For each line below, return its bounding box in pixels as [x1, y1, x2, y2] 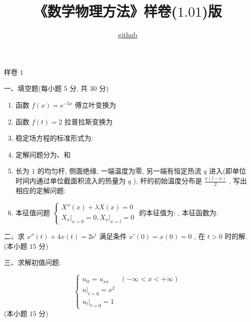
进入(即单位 [209, 166, 246, 176]
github [118, 29, 138, 40]
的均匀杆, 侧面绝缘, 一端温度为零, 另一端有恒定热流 [37, 166, 201, 176]
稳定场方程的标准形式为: [15, 133, 93, 143]
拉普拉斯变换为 [64, 116, 113, 126]
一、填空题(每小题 [4, 83, 62, 93]
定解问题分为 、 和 [15, 149, 71, 159]
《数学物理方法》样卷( [33, 1, 178, 21]
